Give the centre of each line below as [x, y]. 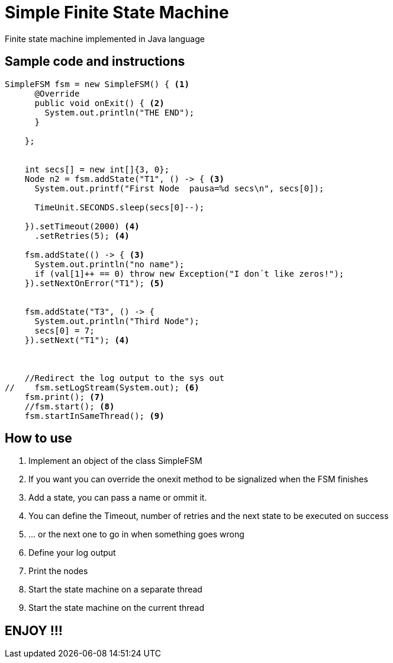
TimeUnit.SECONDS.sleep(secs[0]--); [120, 207]
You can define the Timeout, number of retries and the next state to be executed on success [209, 516]
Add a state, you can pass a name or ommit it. [118, 498]
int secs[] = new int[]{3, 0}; [97, 169]
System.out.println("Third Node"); [117, 321]
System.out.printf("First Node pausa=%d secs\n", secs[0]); [179, 188]
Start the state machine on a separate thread [115, 590]
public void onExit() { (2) [99, 103]
